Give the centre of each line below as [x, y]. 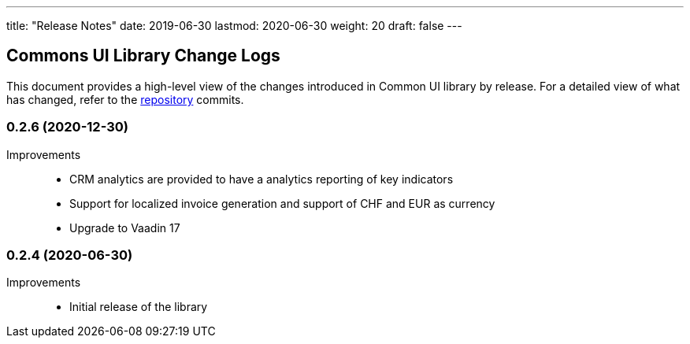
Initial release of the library [139, 307]
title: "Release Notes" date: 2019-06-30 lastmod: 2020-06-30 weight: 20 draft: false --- [234, 26]
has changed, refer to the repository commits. [125, 99]
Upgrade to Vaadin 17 [125, 227]
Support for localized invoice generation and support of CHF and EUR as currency [282, 203]
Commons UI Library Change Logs [143, 56]
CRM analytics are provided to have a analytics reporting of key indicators [262, 179]
